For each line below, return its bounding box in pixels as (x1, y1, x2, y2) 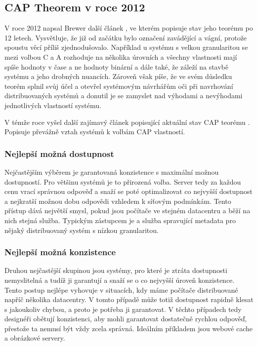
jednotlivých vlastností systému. (4, 100, 101, 110)
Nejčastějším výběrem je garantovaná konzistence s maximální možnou (4, 166, 219, 177)
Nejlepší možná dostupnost (4, 147, 114, 159)
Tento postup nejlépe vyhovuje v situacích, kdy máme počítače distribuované (4, 284, 238, 295)
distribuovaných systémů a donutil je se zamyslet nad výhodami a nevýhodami (4, 90, 243, 101)
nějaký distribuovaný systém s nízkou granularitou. (4, 225, 159, 235)
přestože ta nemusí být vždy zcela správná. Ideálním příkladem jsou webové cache (4, 323, 253, 333)
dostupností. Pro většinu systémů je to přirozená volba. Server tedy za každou (4, 176, 241, 187)
